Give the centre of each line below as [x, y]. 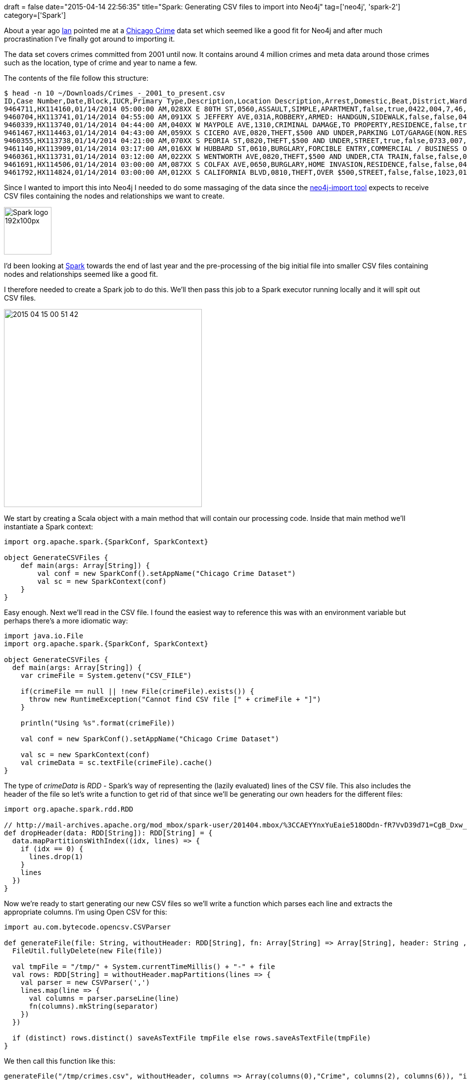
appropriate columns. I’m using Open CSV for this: [86, 912]
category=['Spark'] [35, 15]
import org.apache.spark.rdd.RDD [69, 809]
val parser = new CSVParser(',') [85, 982]
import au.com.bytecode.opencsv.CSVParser [88, 927]
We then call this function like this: [60, 1061]
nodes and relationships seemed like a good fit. [81, 274]
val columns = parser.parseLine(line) [104, 998]
